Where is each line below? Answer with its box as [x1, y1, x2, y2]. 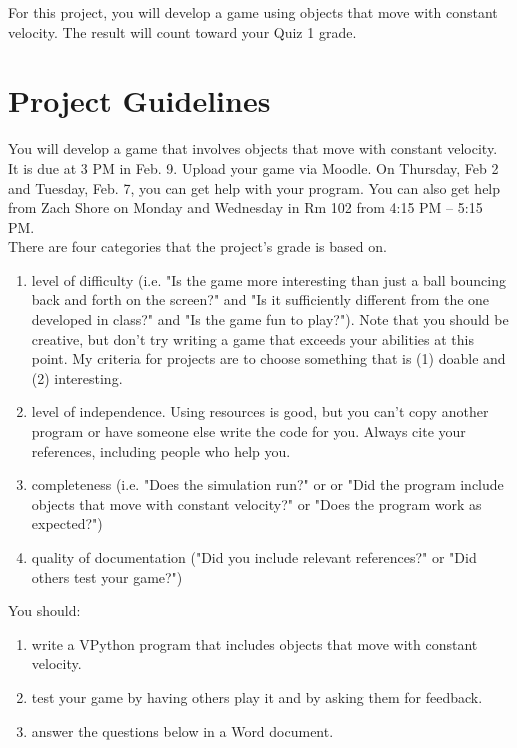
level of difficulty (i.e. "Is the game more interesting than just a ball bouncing [31, 269, 506, 290]
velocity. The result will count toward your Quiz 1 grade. [8, 21, 357, 42]
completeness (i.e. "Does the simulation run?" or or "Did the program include [31, 474, 504, 495]
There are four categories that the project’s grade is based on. [8, 236, 387, 257]
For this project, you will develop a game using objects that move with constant [8, 2, 498, 22]
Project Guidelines [8, 80, 271, 121]
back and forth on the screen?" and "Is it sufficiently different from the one [31, 289, 490, 310]
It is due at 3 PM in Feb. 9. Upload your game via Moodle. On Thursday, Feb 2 [8, 157, 499, 178]
